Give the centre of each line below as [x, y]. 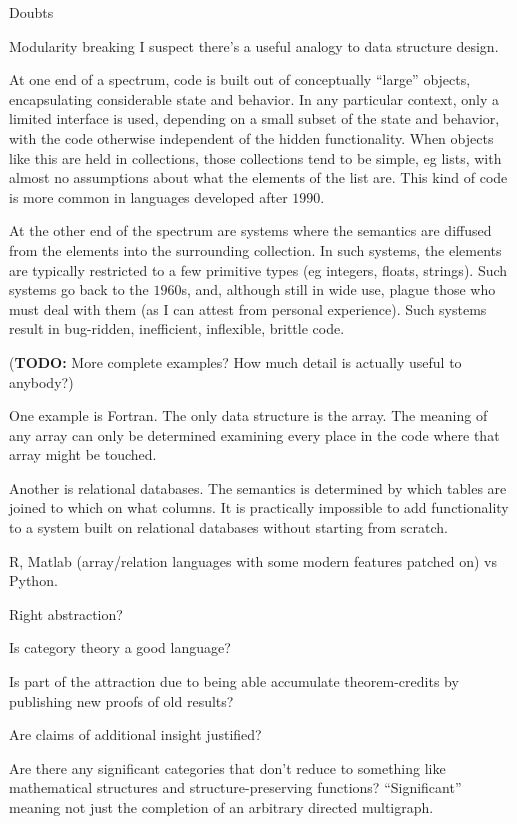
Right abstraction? [66, 613]
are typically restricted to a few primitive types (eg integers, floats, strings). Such [258, 269]
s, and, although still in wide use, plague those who [338, 289]
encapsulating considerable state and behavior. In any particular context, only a [254, 98]
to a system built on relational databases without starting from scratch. [228, 527]
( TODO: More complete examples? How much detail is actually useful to [235, 361]
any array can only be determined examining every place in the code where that [254, 434]
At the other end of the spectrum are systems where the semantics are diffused [250, 230]
